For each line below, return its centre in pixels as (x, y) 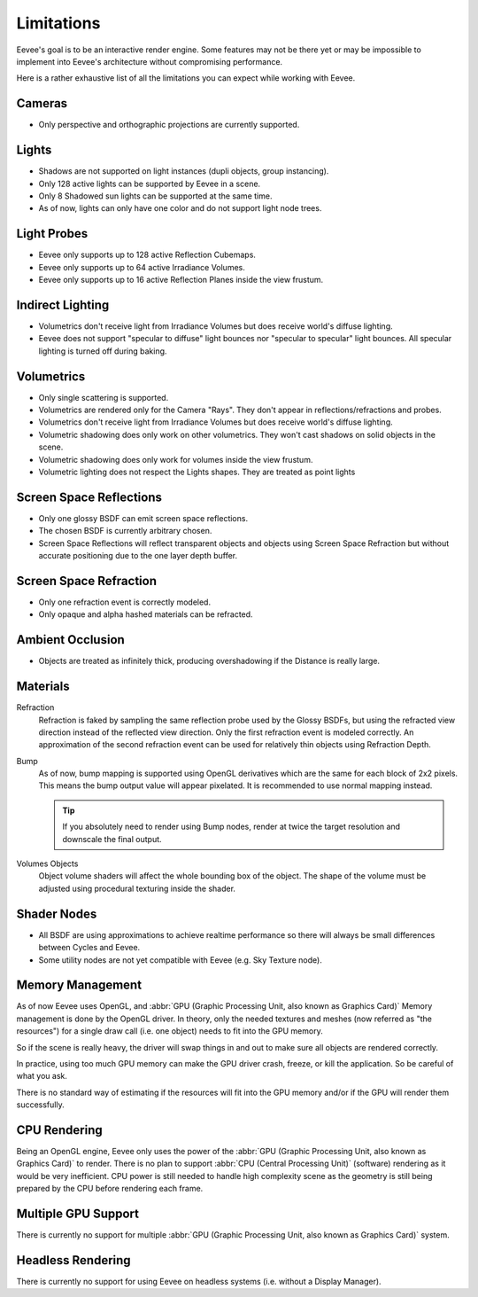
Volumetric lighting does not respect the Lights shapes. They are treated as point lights (197, 472)
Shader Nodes (57, 914)
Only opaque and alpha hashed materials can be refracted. (146, 614)
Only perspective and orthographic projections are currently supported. (169, 125)
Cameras (42, 103)
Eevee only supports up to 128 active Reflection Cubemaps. (147, 255)
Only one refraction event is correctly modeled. (125, 602)
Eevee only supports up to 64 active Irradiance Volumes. (142, 267)
